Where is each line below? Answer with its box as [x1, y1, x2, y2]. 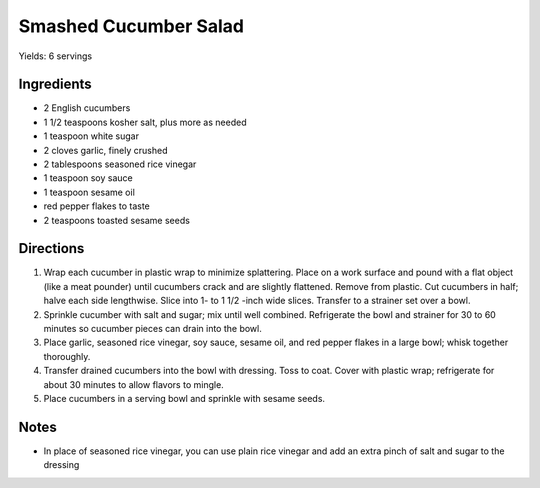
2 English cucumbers [43, 102, 131, 114]
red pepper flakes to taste [43, 200, 150, 212]
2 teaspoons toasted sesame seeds [43, 214, 190, 226]
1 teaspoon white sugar [43, 130, 140, 142]
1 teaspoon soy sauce [43, 172, 134, 184]
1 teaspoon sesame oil [43, 186, 135, 198]
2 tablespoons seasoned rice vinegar [43, 158, 197, 170]
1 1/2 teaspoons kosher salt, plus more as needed [43, 116, 247, 128]
